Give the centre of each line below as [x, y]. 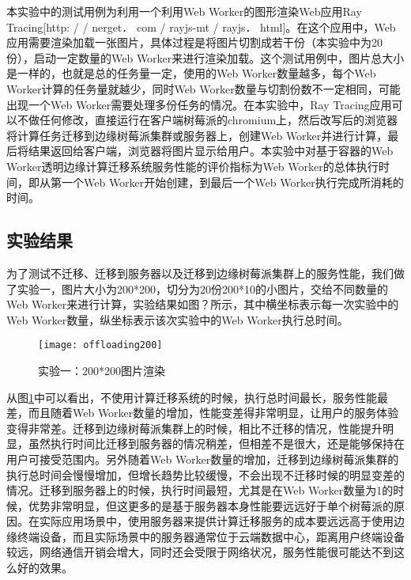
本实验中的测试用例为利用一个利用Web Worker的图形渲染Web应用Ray [184, 11]
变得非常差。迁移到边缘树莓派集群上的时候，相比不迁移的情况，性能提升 [194, 428]
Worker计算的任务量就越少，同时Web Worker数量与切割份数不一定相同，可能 [204, 88]
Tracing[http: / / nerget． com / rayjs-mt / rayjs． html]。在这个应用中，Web [201, 27]
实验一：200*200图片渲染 [102, 370]
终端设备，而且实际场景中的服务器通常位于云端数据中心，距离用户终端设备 [211, 536]
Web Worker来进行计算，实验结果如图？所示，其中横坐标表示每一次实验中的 [203, 304]
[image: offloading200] [100, 345]
